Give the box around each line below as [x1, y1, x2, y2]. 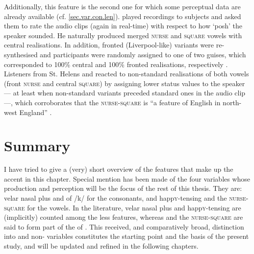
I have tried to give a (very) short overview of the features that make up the [4, 164, 233, 174]
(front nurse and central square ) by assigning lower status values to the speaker [4, 78, 245, 88]
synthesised [4, 49, 38, 59]
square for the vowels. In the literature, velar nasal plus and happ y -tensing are [4, 202, 241, 212]
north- [223, 97, 242, 107]
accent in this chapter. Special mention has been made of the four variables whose [4, 173, 251, 184]
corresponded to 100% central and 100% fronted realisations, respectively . [4, 59, 228, 69]
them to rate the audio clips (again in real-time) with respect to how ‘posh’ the [4, 21, 243, 31]
